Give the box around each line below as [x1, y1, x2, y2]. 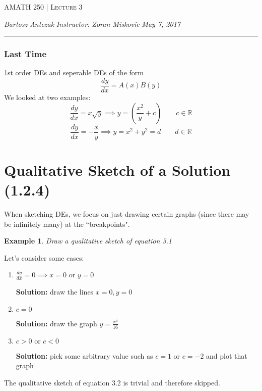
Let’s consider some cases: [4, 252, 84, 263]
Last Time [4, 47, 47, 60]
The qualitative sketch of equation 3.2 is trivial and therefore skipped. [4, 377, 220, 387]
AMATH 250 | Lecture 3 [4, 2, 83, 12]
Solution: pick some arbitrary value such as [16, 350, 153, 361]
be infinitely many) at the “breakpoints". [4, 218, 130, 229]
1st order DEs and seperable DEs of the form [4, 67, 144, 78]
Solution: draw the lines [16, 286, 94, 297]
